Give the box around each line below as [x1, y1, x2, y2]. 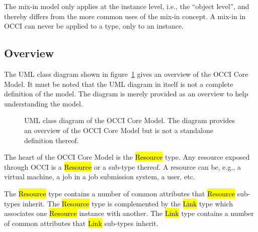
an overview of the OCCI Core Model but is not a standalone [24, 125, 213, 135]
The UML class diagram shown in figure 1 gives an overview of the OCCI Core [4, 68, 248, 79]
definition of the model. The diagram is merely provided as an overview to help [4, 88, 248, 99]
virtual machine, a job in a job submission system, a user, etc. [4, 171, 195, 182]
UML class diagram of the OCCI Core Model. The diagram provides [24, 115, 235, 126]
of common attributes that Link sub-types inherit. [4, 217, 158, 228]
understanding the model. [4, 98, 83, 108]
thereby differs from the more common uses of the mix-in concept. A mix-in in [4, 11, 246, 21]
